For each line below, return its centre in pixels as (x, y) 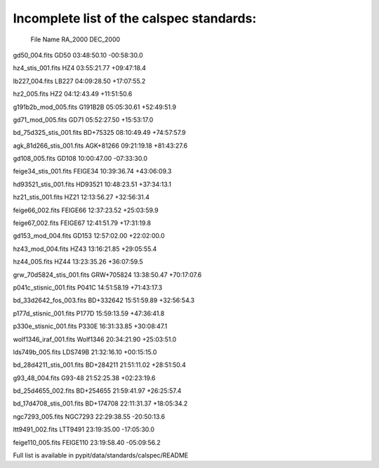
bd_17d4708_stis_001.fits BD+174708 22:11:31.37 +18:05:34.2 (100, 403)
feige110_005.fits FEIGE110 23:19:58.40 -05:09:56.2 (87, 442)
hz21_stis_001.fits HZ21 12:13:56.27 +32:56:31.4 (81, 197)
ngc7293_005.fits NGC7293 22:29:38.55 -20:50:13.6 (89, 416)
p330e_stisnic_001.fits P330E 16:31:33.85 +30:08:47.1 (90, 326)
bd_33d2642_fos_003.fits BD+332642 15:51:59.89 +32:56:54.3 (104, 300)
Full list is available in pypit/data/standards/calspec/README (101, 455)
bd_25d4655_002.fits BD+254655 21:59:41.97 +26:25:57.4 (97, 391)
